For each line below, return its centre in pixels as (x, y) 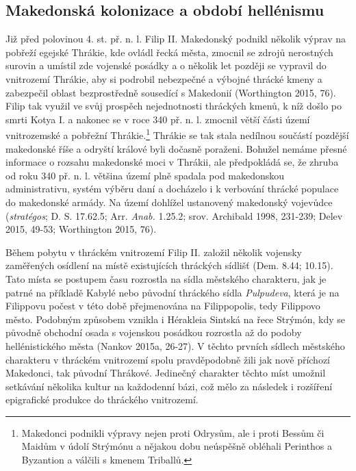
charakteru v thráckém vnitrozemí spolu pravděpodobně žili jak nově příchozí (168, 359)
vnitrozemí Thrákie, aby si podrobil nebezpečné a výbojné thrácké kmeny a (164, 78)
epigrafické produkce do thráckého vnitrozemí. (102, 399)
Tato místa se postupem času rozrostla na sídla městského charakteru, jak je (166, 278)
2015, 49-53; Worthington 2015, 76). (81, 229)
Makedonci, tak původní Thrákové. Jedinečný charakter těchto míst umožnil (166, 373)
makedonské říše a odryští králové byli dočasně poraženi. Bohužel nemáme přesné (176, 148)
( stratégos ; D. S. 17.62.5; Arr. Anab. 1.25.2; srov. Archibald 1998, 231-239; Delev (174, 215)
